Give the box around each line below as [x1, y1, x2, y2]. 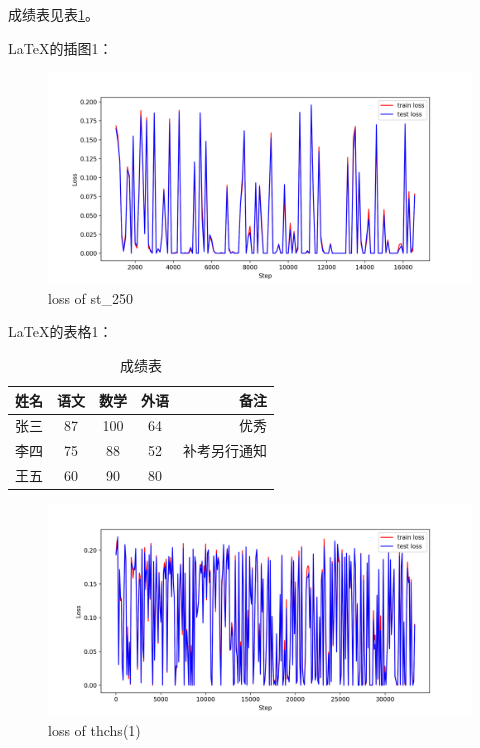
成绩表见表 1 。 [8, 4, 99, 24]
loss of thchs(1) [48, 719, 141, 740]
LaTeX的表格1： [8, 321, 113, 342]
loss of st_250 [48, 287, 133, 308]
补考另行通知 [183, 440, 267, 461]
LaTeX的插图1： [8, 37, 113, 58]
